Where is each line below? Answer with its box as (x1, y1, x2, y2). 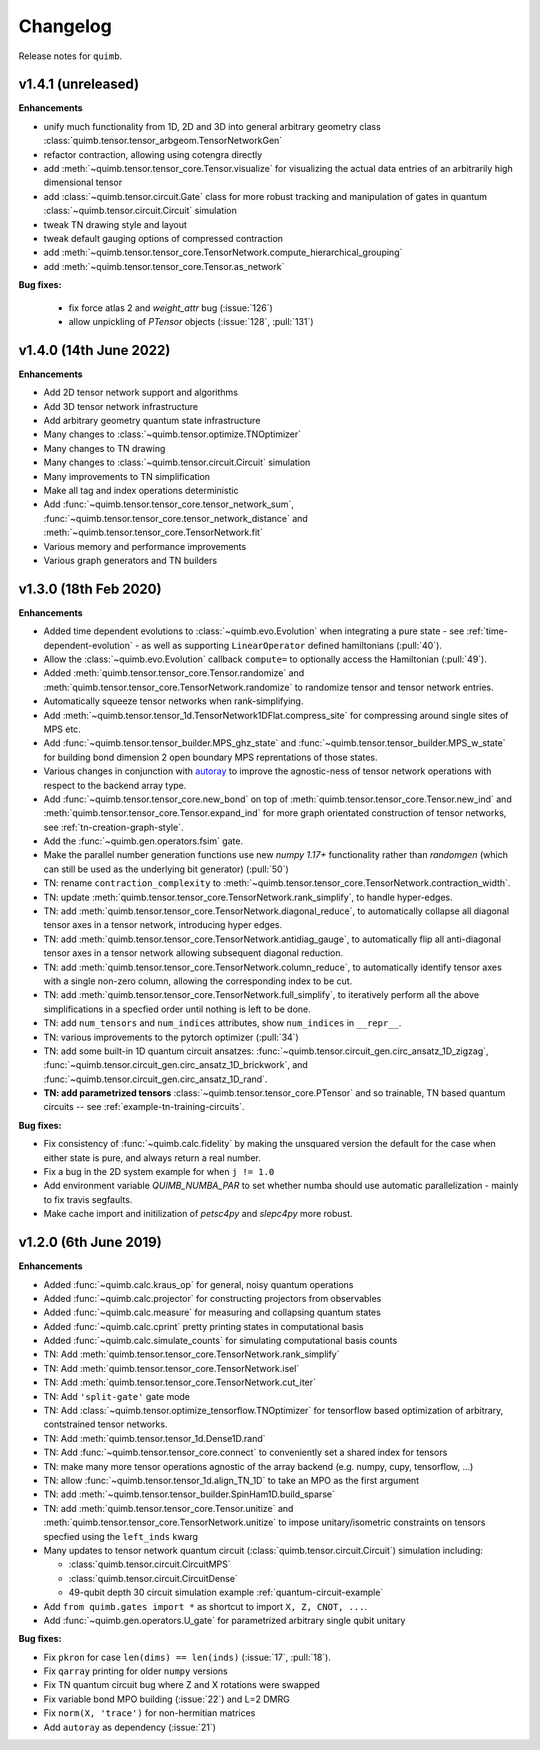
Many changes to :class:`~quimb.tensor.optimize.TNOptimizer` (43, 428, 302, 440)
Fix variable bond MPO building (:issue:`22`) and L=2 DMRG (43, 1693, 290, 1705)
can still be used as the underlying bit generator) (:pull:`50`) (43, 863, 289, 875)
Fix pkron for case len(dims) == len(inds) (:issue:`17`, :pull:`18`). (43, 1651, 332, 1663)
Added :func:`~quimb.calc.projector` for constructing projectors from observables (43, 1292, 382, 1304)
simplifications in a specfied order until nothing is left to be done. (43, 1003, 311, 1015)
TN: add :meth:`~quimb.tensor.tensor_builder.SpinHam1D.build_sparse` (43, 1488, 335, 1500)
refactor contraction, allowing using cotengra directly (43, 148, 263, 160)
